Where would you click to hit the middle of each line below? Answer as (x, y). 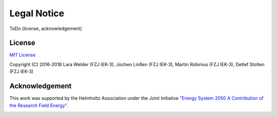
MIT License (23, 55)
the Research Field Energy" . (39, 105)
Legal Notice (37, 13)
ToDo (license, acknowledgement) (46, 28)
